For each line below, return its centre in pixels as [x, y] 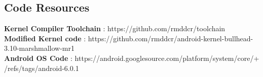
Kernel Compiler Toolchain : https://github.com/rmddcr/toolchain [115, 28]
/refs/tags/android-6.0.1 [42, 68]
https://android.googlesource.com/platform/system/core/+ [167, 58]
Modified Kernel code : [45, 38]
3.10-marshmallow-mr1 [39, 48]
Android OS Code [36, 58]
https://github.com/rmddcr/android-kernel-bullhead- [171, 38]
